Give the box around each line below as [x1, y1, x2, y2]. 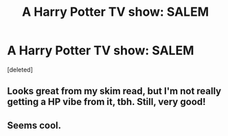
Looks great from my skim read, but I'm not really [7, 85, 222, 97]
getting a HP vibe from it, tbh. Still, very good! [7, 96, 206, 108]
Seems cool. [7, 120, 62, 131]
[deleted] [7, 65, 33, 73]
